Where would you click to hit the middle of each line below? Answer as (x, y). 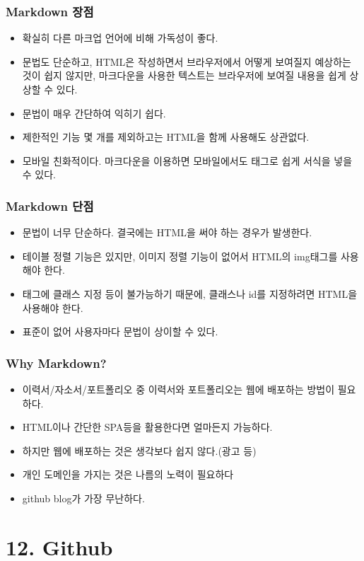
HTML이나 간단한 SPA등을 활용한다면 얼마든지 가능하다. (147, 427)
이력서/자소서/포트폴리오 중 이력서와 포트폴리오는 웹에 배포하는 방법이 (178, 389)
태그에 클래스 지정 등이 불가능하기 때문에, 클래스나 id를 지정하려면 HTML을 (190, 293)
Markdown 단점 (50, 206)
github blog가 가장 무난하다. (83, 498)
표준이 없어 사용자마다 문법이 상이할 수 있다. (120, 331)
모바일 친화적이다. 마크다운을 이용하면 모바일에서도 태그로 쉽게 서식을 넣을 (187, 160)
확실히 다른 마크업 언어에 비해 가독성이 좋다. (120, 38)
